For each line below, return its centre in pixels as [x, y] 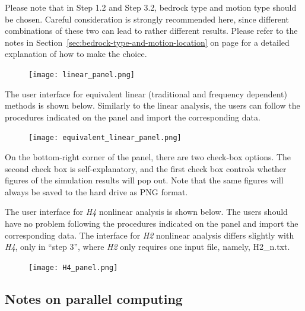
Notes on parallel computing [94, 298]
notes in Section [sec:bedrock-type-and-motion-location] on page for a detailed [147, 42]
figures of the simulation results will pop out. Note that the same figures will [144, 180]
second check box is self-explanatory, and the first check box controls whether [146, 168]
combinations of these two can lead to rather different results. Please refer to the [151, 31]
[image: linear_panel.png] [82, 74]
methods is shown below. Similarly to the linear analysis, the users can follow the [152, 105]
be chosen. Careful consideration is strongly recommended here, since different [147, 19]
